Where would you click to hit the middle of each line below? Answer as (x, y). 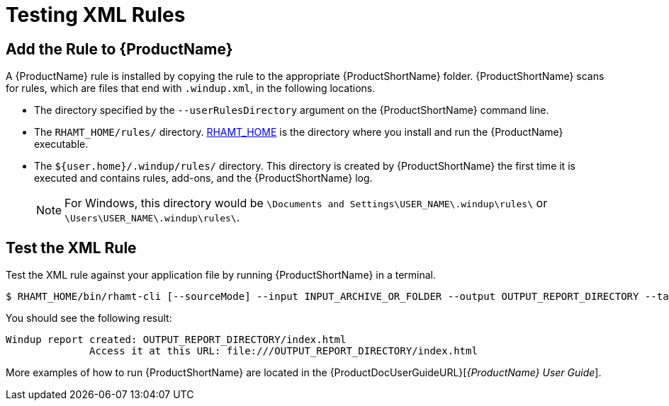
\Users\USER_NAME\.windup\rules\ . (152, 217)
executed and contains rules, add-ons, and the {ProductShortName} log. (203, 178)
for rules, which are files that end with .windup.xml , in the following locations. (191, 88)
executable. (61, 144)
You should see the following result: (89, 318)
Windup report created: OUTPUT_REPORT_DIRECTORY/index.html (176, 340)
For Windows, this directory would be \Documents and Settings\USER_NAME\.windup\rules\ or (306, 203)
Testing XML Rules (96, 15)
